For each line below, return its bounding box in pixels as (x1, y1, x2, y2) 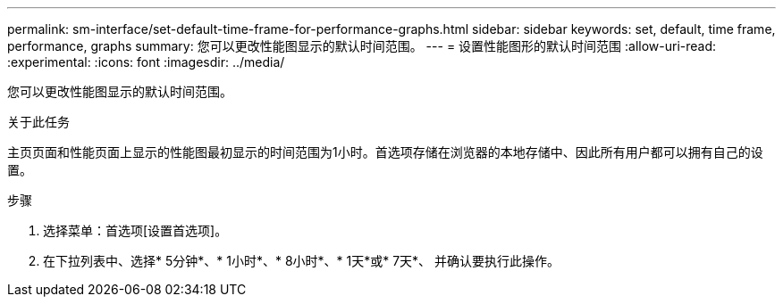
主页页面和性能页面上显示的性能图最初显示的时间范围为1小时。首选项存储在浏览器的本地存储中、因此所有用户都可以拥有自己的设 (7, 144, 763, 160)
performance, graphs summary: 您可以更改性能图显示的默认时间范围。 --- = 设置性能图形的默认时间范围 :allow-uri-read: (7, 38, 717, 53)
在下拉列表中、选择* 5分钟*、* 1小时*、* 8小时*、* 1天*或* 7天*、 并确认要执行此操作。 (43, 253, 560, 268)
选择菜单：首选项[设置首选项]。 (43, 223, 228, 238)
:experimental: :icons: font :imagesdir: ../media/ (7, 54, 285, 70)
